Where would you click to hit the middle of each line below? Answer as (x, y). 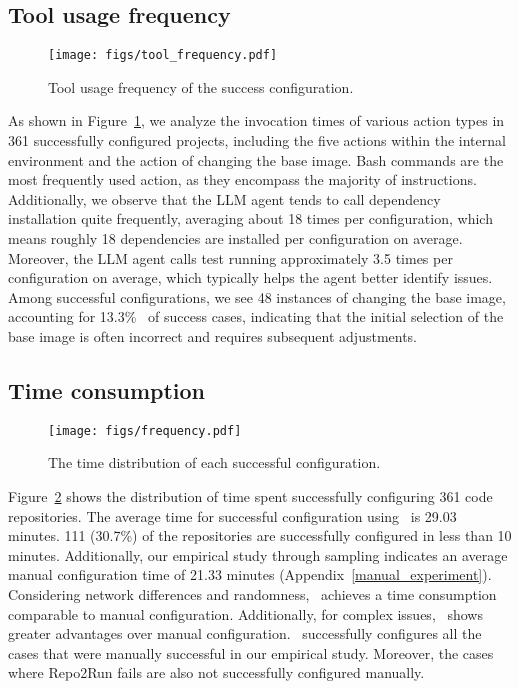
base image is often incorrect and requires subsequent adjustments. (213, 335)
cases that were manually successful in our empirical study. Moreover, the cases (251, 652)
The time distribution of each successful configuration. (214, 462)
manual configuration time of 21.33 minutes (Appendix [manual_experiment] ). (250, 574)
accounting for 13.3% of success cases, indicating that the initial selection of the (256, 316)
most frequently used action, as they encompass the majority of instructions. (242, 179)
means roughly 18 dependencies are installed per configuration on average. (235, 238)
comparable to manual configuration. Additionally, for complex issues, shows (245, 613)
